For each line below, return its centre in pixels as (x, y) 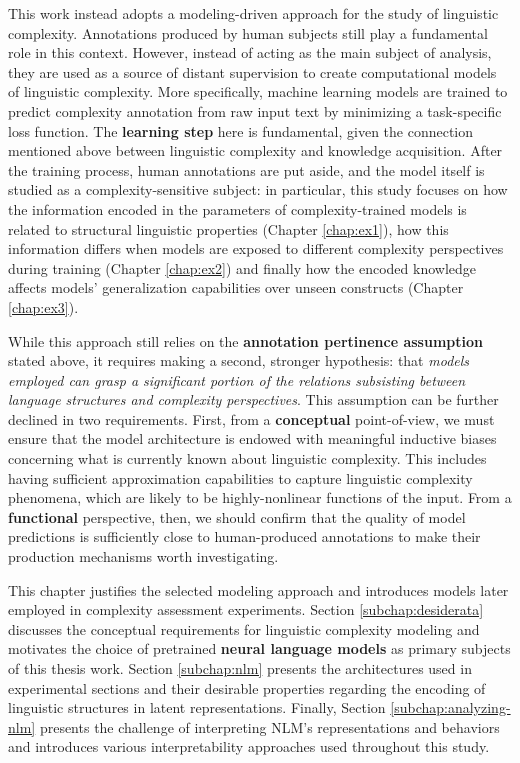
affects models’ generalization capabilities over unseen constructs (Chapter (236, 287)
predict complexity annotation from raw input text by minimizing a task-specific (255, 110)
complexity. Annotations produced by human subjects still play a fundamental (248, 32)
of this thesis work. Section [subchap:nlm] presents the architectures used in (240, 668)
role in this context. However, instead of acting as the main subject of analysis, (250, 52)
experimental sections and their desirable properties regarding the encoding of (247, 687)
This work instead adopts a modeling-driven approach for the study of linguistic (253, 13)
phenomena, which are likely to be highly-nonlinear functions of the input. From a (260, 497)
